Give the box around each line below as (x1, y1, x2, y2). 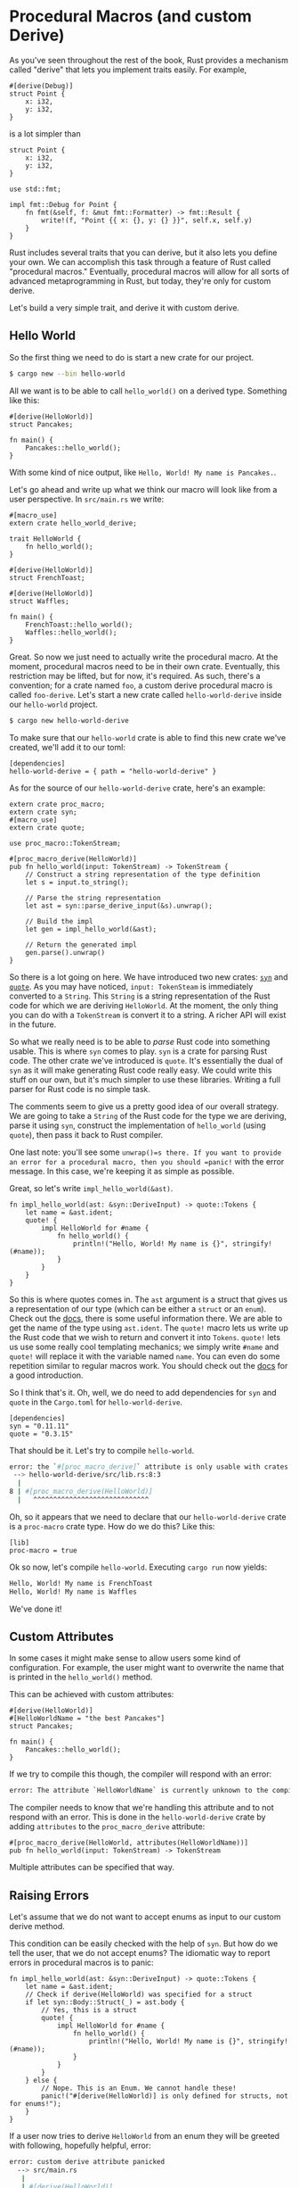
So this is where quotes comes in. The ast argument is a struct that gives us (9, 1294, 287, 1305)
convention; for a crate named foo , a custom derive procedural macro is (9, 680, 273, 691)
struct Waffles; (9, 596, 69, 606)
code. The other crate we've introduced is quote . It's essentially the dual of (9, 1055, 284, 1065)
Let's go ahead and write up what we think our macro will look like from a (9, 484, 278, 494)
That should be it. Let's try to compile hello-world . (9, 1445, 195, 1455)
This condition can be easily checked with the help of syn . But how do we (9, 1938, 279, 1949)
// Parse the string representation (25, 893, 162, 902)
